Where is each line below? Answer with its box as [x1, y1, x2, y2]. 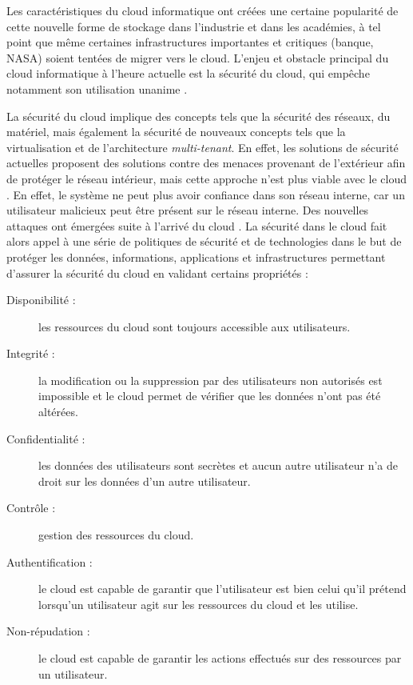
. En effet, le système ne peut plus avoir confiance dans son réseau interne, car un [6, 186, 405, 202]
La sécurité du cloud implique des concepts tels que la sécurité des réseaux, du [6, 107, 391, 124]
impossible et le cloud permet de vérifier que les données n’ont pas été [38, 387, 381, 404]
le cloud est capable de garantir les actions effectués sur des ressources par [38, 650, 402, 666]
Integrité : [6, 345, 55, 362]
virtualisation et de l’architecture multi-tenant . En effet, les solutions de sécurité [6, 138, 399, 155]
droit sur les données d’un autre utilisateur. [38, 472, 251, 489]
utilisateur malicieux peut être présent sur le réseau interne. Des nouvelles [6, 202, 369, 218]
